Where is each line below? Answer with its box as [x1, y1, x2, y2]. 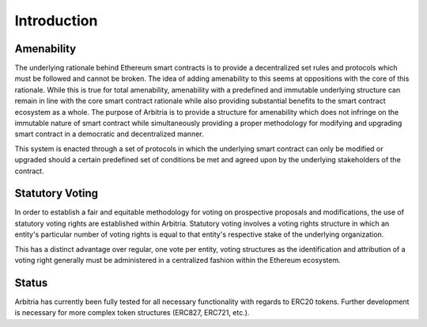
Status [14, 276, 48, 289]
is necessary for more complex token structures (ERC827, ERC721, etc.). [14, 308, 250, 317]
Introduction [14, 12, 98, 29]
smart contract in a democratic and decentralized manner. [14, 129, 204, 139]
